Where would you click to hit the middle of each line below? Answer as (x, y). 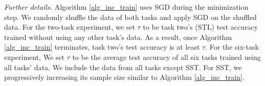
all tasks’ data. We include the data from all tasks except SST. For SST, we (123, 67)
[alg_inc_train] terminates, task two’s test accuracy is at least (102, 47)
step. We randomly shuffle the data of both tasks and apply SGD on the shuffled (130, 17)
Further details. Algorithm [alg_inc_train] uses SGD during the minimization (126, 7)
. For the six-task (232, 47)
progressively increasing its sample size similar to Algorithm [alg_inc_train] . (124, 77)
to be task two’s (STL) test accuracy (201, 27)
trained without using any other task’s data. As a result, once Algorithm (118, 37)
